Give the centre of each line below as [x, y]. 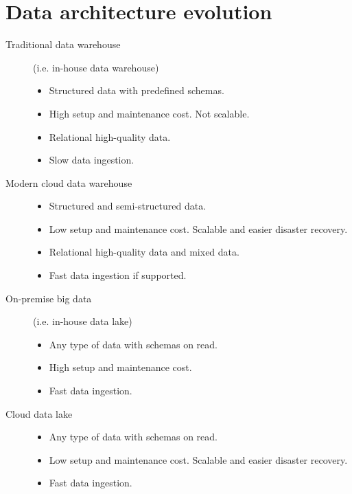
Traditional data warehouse [63, 44]
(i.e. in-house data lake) [83, 321]
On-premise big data [49, 298]
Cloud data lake [39, 413]
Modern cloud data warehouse [69, 182]
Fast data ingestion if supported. [118, 275]
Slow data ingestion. [92, 160]
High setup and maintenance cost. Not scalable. [149, 113]
